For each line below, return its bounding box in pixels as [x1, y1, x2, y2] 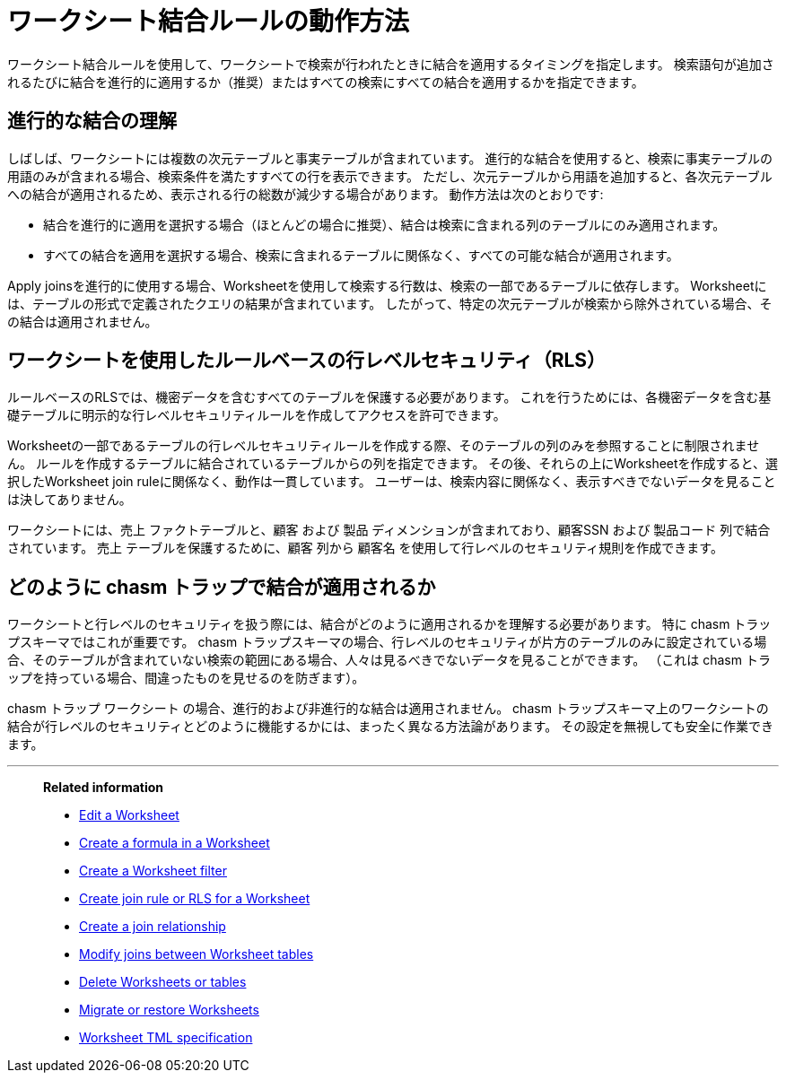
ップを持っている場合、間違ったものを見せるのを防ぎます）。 [7, 670, 365, 686]
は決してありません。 [7, 492, 132, 508]
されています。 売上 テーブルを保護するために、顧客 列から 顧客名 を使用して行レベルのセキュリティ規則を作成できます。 [7, 540, 723, 556]
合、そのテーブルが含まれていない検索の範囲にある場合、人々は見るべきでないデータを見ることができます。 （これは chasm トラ [7, 652, 771, 668]
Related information [43, 780, 164, 796]
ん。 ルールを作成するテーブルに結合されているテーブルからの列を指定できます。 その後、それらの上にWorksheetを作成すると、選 [7, 456, 779, 472]
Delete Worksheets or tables [79, 974, 247, 990]
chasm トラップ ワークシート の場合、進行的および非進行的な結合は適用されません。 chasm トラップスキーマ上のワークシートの [7, 701, 769, 717]
